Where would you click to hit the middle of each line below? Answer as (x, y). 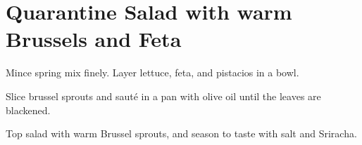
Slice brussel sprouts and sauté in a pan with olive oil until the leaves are (163, 96)
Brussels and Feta (94, 39)
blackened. (28, 110)
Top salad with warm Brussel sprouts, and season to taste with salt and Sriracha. (181, 133)
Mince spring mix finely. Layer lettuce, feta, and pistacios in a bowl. (152, 72)
